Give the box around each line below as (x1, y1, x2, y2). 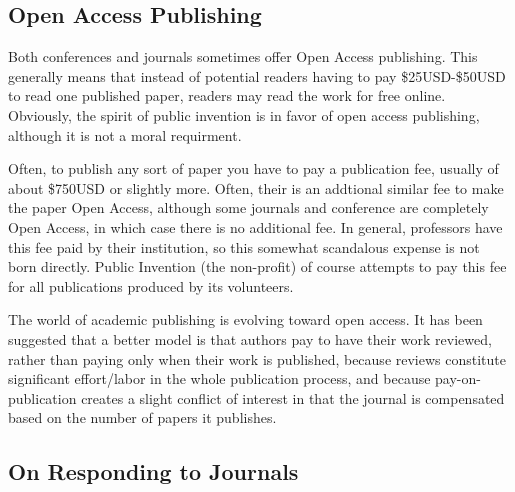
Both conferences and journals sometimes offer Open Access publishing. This (8, 46, 478, 67)
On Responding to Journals (8, 456, 299, 487)
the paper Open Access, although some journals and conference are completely (8, 197, 489, 218)
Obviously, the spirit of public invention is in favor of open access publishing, (8, 104, 480, 125)
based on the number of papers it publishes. (8, 407, 277, 428)
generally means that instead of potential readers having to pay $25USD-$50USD (8, 65, 506, 86)
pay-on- (435, 368, 481, 389)
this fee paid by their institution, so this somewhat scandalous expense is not (8, 236, 480, 257)
